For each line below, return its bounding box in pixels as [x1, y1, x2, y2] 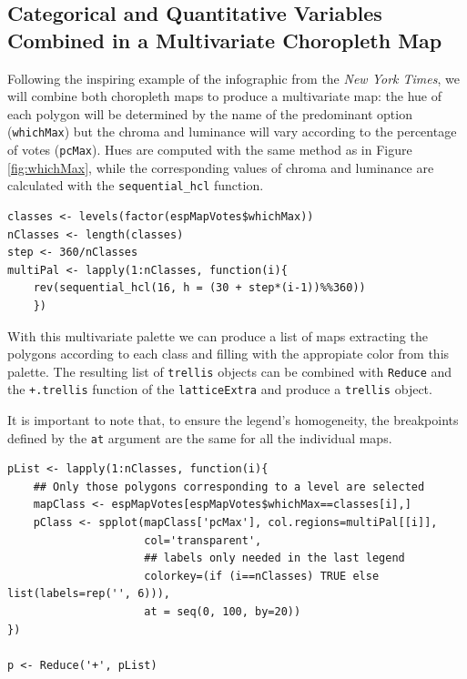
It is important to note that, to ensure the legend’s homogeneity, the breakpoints [7, 410, 459, 429]
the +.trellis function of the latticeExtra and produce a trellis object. [7, 380, 432, 399]
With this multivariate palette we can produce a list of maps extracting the [7, 326, 428, 345]
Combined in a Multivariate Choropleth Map [7, 25, 442, 54]
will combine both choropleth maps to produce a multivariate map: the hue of [7, 86, 442, 106]
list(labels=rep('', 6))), [7, 587, 170, 601]
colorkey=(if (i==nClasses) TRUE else [144, 569, 380, 583]
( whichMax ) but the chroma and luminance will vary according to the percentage [7, 122, 457, 141]
